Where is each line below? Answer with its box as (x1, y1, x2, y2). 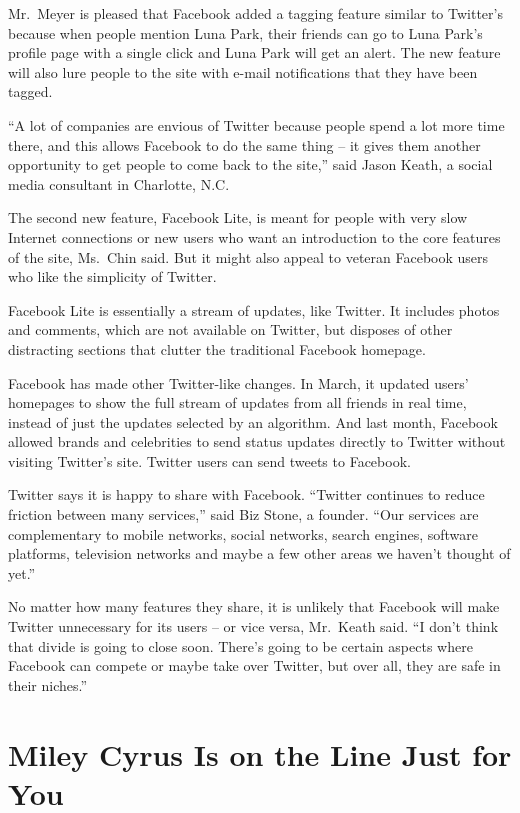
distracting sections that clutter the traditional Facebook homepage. (8, 338, 426, 359)
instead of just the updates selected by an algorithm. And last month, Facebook (8, 411, 498, 432)
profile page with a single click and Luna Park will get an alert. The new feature (8, 42, 501, 63)
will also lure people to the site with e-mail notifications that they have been (8, 61, 478, 82)
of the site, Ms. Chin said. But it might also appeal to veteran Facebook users (8, 246, 489, 267)
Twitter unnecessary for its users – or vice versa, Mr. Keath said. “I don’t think (8, 616, 499, 637)
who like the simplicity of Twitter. (8, 266, 217, 287)
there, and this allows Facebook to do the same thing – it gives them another (8, 134, 481, 155)
